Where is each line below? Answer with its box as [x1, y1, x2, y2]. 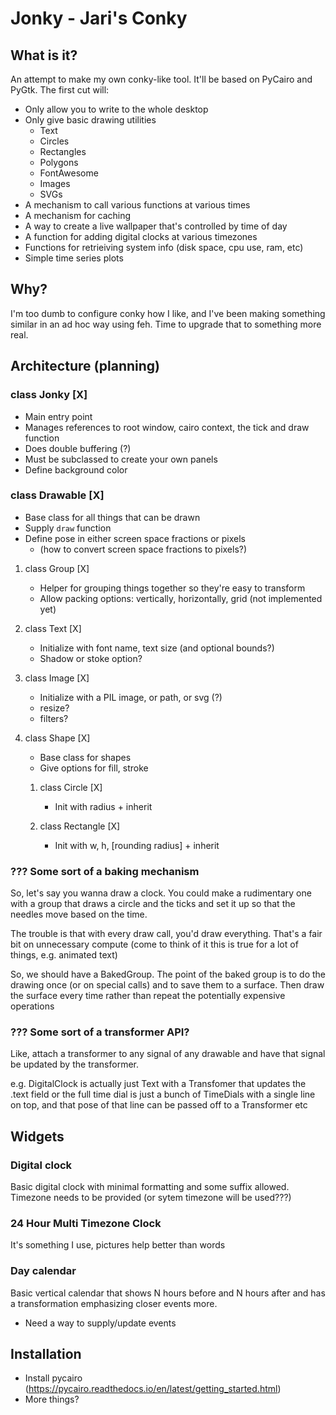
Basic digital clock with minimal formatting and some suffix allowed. [10, 1181, 290, 1193]
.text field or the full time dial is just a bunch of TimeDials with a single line [10, 1088, 316, 1101]
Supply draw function [24, 522, 112, 534]
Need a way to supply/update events [24, 1317, 177, 1329]
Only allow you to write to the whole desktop [24, 103, 209, 115]
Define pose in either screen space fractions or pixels [24, 532, 246, 544]
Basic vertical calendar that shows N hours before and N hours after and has [10, 1287, 326, 1299]
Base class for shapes [39, 751, 132, 763]
